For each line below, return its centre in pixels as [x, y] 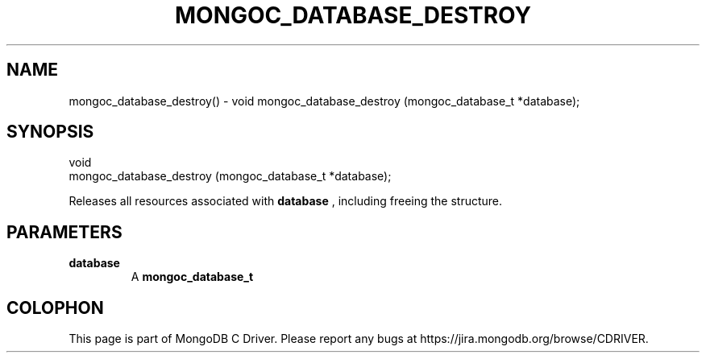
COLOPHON [55, 307]
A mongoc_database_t [192, 277]
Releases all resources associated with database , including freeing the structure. [286, 201]
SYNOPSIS [50, 132]
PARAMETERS [64, 232]
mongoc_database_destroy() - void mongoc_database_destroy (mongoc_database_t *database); [324, 101]
